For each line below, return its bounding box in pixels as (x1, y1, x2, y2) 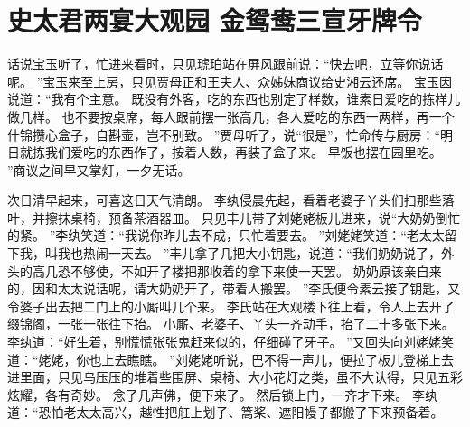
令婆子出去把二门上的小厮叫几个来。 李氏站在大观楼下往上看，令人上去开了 (7, 296, 455, 315)
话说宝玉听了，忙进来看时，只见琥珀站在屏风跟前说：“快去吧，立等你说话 (7, 54, 444, 73)
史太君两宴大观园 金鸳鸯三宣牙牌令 (7, 2, 422, 39)
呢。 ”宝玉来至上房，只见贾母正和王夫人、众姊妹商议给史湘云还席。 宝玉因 (7, 71, 452, 90)
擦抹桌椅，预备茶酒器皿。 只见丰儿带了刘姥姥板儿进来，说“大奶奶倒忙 (44, 208, 461, 227)
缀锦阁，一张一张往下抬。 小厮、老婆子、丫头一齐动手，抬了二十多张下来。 (7, 314, 455, 333)
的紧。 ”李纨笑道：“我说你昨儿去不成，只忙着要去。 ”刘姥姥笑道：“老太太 (7, 226, 445, 245)
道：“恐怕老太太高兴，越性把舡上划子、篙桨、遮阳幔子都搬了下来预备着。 (7, 403, 444, 422)
